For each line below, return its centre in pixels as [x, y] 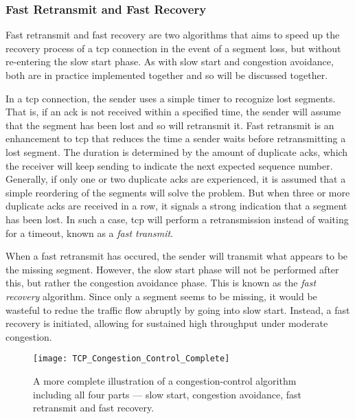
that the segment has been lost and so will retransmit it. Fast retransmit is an [170, 125]
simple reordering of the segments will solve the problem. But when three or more [178, 192]
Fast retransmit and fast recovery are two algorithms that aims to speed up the [173, 35]
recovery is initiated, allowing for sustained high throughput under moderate [167, 323]
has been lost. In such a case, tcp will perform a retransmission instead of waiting [177, 219]
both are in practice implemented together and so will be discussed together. [167, 75]
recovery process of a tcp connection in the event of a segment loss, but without [173, 48]
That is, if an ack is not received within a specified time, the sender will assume [173, 112]
